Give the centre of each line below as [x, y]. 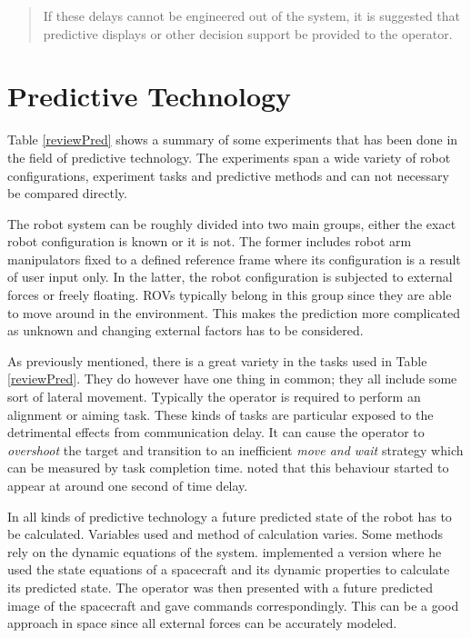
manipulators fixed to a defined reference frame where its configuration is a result [234, 259]
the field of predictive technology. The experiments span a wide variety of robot [229, 157]
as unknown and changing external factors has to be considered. [185, 330]
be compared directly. [67, 193]
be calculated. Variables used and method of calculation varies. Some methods [225, 534]
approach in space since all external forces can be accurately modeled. [202, 623]
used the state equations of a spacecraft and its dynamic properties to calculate [229, 569]
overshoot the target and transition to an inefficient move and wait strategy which [235, 449]
